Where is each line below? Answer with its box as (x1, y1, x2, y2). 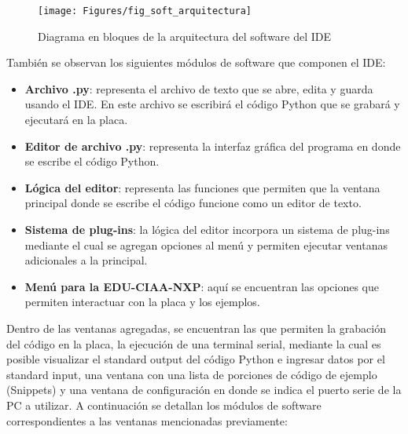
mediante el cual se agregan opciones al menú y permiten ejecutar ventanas (24, 236, 388, 253)
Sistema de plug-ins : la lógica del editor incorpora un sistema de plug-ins (24, 221, 390, 237)
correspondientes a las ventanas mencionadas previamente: (6, 412, 288, 429)
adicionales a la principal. (24, 252, 148, 268)
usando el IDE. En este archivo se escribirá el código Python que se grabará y (24, 96, 400, 112)
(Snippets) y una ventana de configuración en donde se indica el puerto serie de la (6, 381, 402, 398)
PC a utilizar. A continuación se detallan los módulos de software (6, 396, 322, 413)
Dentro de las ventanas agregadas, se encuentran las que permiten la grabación (6, 319, 386, 336)
